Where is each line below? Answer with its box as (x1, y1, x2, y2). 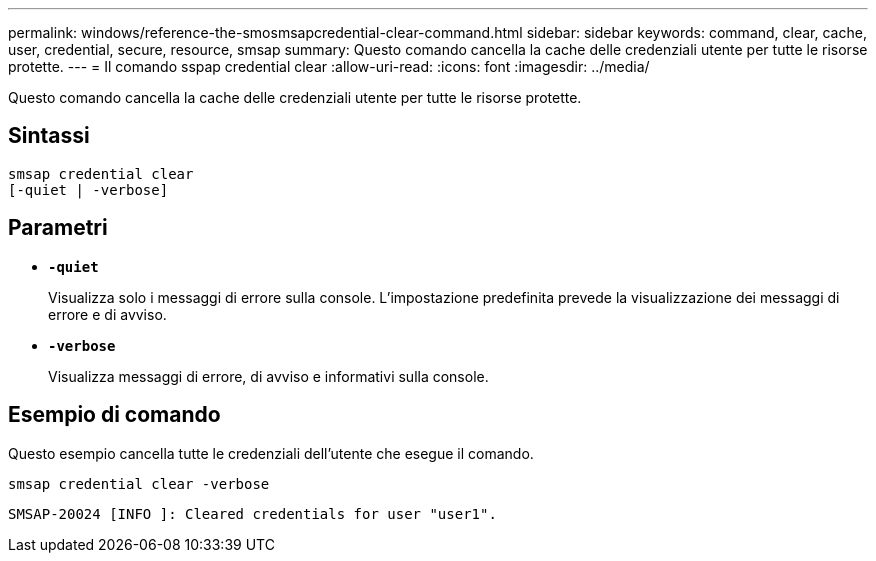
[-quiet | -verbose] (8, 181, 169, 198)
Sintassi (8, 123, 90, 149)
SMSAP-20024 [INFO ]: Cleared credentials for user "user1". (8, 505, 497, 522)
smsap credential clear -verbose (8, 475, 270, 492)
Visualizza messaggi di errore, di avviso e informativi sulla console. (48, 367, 489, 385)
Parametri (8, 215, 108, 241)
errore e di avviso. (48, 305, 167, 323)
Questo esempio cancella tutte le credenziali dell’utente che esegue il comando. (8, 444, 534, 462)
